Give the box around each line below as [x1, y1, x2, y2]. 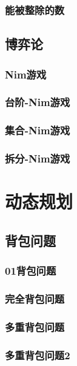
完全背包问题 [5, 291, 65, 306]
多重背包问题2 [5, 347, 70, 362]
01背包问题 [5, 263, 56, 278]
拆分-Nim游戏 [5, 151, 70, 166]
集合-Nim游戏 [5, 123, 70, 138]
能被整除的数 [5, 2, 65, 17]
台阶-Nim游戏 [5, 94, 70, 110]
